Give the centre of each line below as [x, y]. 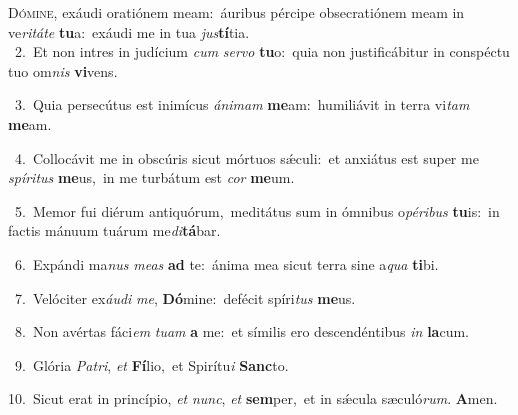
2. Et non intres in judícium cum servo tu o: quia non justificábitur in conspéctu [262, 51]
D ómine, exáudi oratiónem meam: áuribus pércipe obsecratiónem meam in [236, 12]
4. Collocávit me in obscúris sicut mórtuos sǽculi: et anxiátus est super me [246, 157]
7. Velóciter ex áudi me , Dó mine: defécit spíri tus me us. [185, 297]
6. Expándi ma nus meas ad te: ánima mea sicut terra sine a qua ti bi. [226, 263]
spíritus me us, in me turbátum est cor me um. [151, 177]
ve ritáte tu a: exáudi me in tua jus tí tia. [129, 31]
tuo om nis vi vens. [63, 70]
